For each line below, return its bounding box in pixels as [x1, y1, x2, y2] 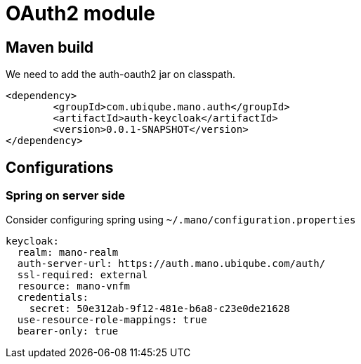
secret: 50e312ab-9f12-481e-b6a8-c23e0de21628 [29, 303, 290, 315]
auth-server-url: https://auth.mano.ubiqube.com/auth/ [17, 258, 326, 270]
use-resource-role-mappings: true [17, 314, 207, 326]
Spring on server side [6, 188, 125, 203]
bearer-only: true [17, 325, 119, 337]
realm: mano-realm [17, 247, 119, 259]
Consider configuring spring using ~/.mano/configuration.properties [6, 214, 356, 226]
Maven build [6, 38, 94, 56]
